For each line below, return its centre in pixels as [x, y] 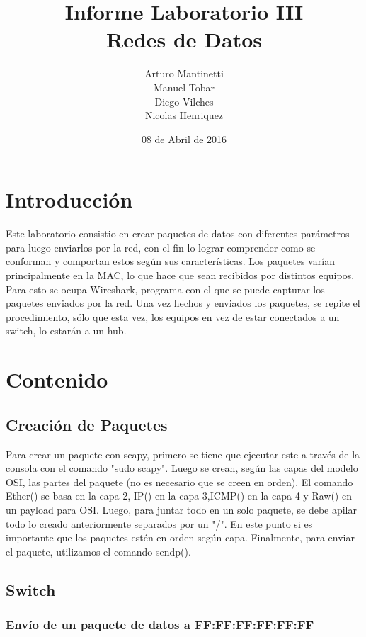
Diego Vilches [184, 101]
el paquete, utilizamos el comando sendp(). [98, 551]
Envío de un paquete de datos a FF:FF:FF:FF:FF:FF [160, 624]
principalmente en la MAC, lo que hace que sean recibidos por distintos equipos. [180, 275]
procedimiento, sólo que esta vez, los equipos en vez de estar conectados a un [173, 316]
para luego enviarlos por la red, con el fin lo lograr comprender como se [161, 247]
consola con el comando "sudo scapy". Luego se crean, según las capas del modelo [182, 468]
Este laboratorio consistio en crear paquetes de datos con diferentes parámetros [178, 233]
